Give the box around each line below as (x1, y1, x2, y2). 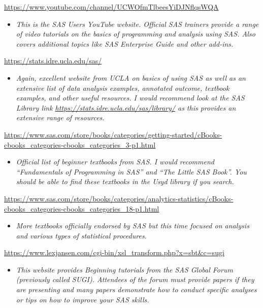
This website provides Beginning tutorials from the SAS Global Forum (16, 264, 233, 275)
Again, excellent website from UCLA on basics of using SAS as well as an (16, 72, 246, 83)
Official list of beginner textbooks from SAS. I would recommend (16, 156, 214, 167)
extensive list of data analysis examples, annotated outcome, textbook (16, 82, 229, 93)
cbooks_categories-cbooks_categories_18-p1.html (4, 203, 159, 214)
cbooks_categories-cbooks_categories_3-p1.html (4, 139, 156, 150)
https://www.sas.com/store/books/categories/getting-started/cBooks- (4, 129, 222, 140)
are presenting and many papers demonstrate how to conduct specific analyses (16, 284, 257, 295)
